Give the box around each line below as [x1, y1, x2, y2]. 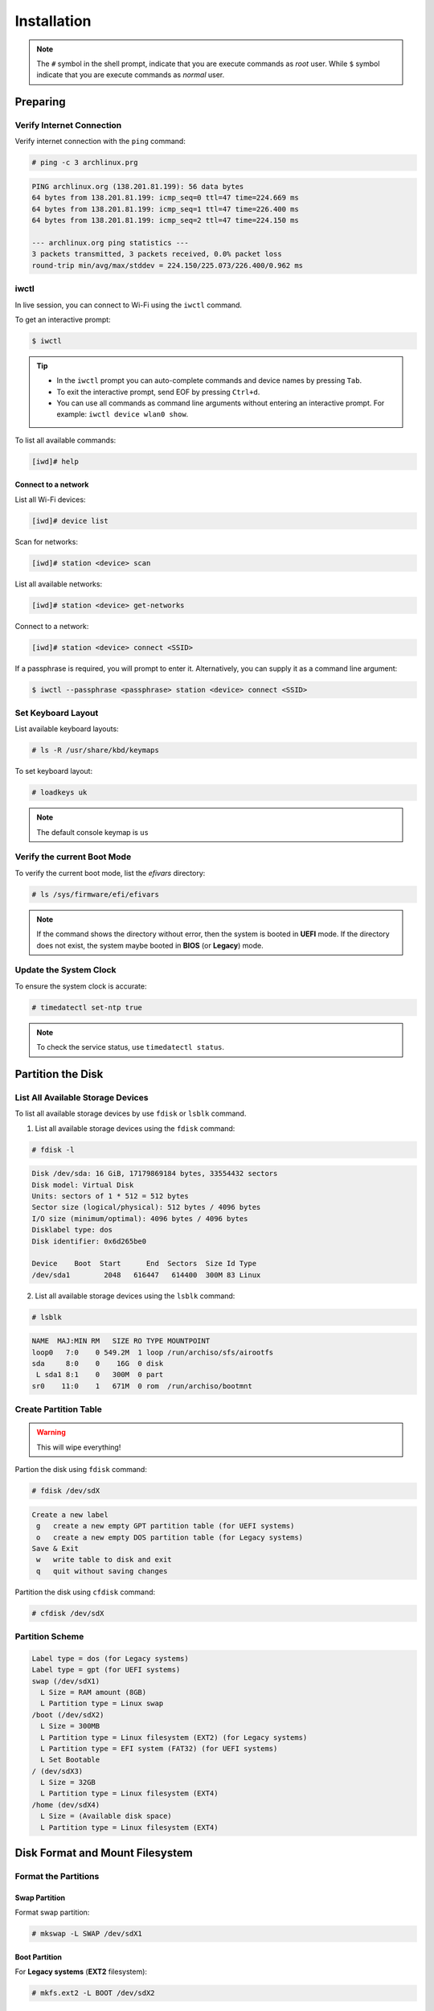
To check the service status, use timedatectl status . [36, 1043, 225, 1052]
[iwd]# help [31, 457, 80, 466]
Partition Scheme [14, 1631, 84, 1643]
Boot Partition [14, 1951, 63, 1962]
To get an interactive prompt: [14, 315, 112, 324]
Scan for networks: [14, 537, 78, 546]
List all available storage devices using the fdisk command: [35, 1123, 235, 1133]
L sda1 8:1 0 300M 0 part [36, 1370, 164, 1380]
